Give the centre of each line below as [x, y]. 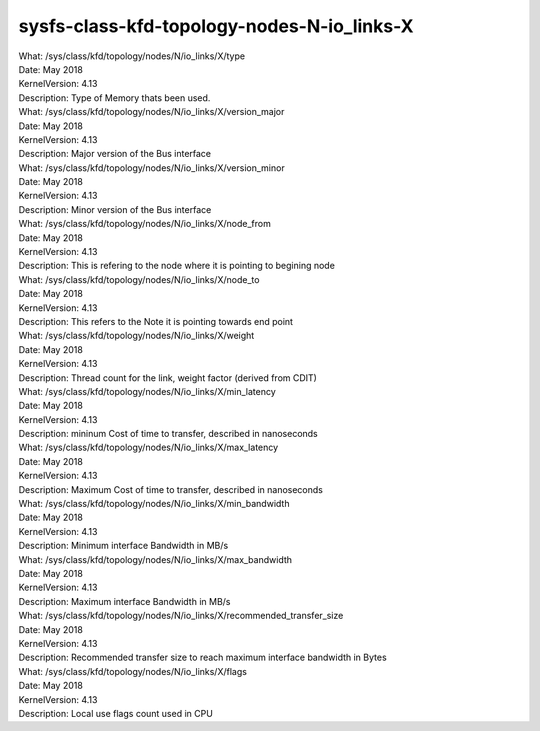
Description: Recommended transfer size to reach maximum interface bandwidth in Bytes [202, 657]
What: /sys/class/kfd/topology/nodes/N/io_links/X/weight [136, 336]
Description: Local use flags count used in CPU [116, 713]
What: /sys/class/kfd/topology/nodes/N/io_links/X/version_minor [151, 167]
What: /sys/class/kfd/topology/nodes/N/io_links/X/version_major [151, 112]
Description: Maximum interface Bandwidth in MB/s [124, 601]
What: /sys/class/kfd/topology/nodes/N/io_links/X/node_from [145, 224]
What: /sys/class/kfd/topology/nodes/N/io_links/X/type [131, 56]
